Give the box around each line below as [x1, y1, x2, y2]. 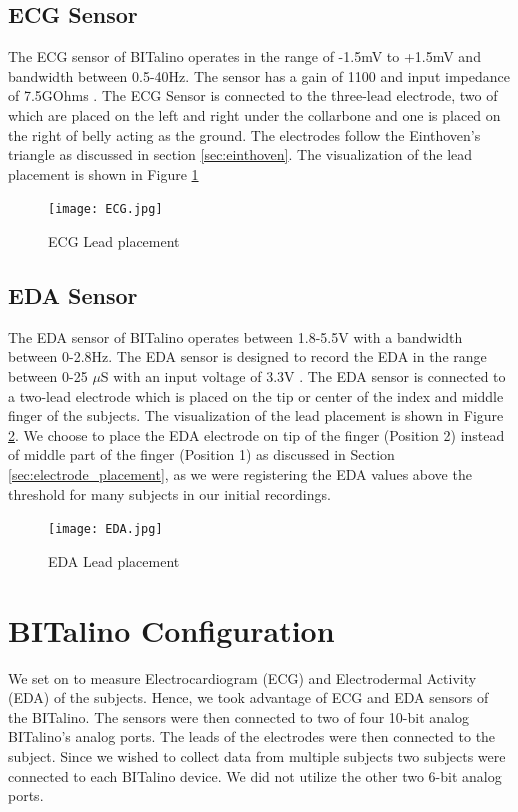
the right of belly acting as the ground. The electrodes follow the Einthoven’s [8, 124, 481, 145]
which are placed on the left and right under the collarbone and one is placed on [8, 104, 501, 125]
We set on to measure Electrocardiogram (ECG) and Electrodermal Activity [8, 667, 477, 688]
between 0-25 [8, 366, 88, 386]
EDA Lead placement [48, 550, 180, 571]
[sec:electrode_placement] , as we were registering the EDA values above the [8, 463, 472, 484]
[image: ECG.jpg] [48, 202, 163, 217]
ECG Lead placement [48, 231, 180, 252]
